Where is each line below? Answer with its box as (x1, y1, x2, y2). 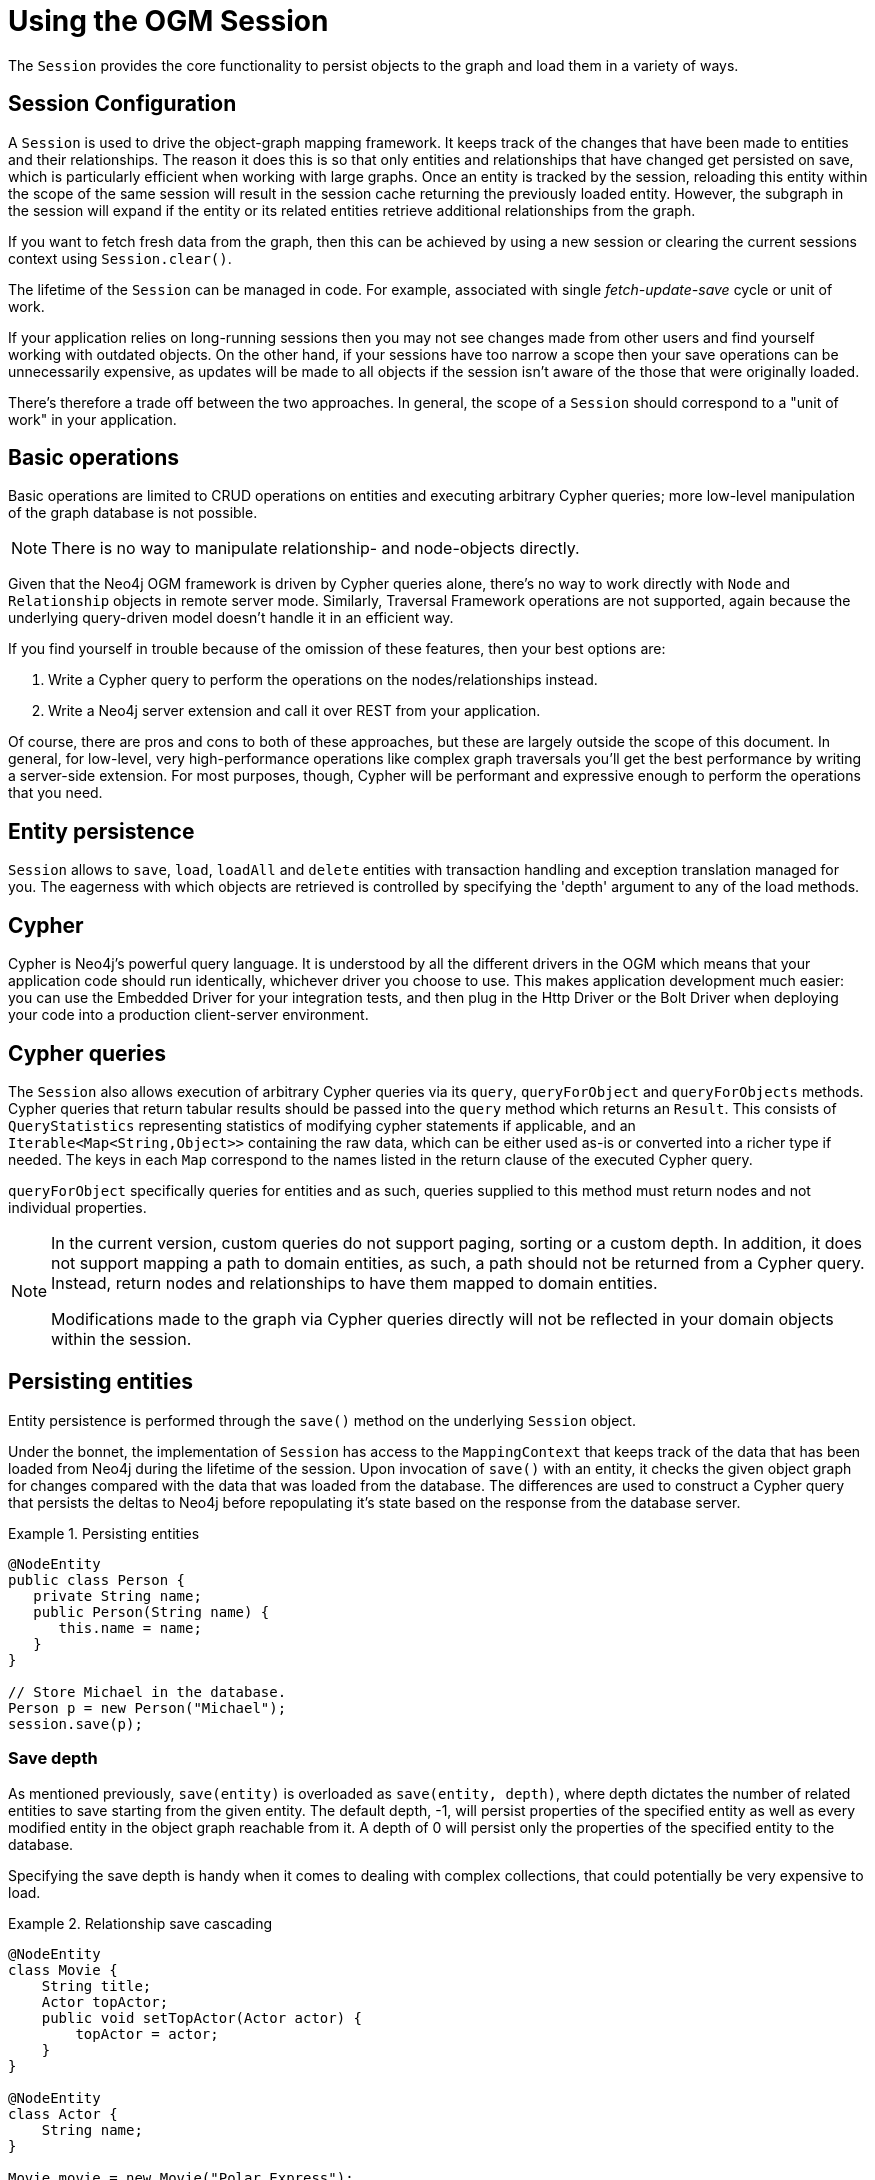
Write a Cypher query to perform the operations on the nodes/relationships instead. (48, 671, 598, 689)
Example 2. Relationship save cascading (8, 1914, 273, 1932)
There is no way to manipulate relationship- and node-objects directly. (51, 538, 580, 559)
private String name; (33, 1587, 202, 1604)
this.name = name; (58, 1619, 202, 1636)
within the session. (51, 1328, 192, 1349)
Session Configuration (8, 91, 237, 117)
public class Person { (8, 1571, 186, 1588)
